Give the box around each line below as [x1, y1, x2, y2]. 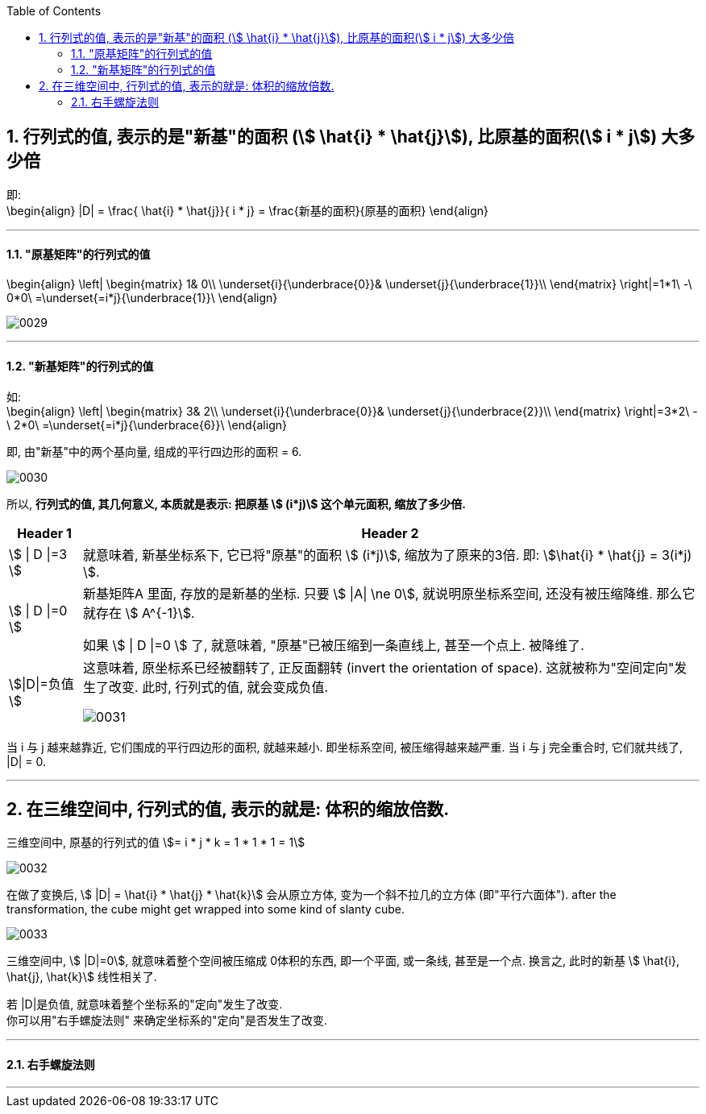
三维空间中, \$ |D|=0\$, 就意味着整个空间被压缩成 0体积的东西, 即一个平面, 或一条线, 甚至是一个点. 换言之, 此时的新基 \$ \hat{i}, [6, 954, 679, 968]
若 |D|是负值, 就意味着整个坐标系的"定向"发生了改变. [6, 997, 283, 1012]
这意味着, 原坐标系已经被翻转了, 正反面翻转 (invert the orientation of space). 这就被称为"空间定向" [83, 660, 675, 677]
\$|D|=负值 [9, 676, 74, 693]
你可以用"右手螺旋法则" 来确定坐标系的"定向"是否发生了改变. [6, 1013, 328, 1028]
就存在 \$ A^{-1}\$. [83, 605, 195, 622]
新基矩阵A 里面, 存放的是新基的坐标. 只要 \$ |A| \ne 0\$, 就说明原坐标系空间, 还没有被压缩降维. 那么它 [83, 586, 696, 603]
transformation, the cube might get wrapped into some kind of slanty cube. [6, 902, 405, 917]
